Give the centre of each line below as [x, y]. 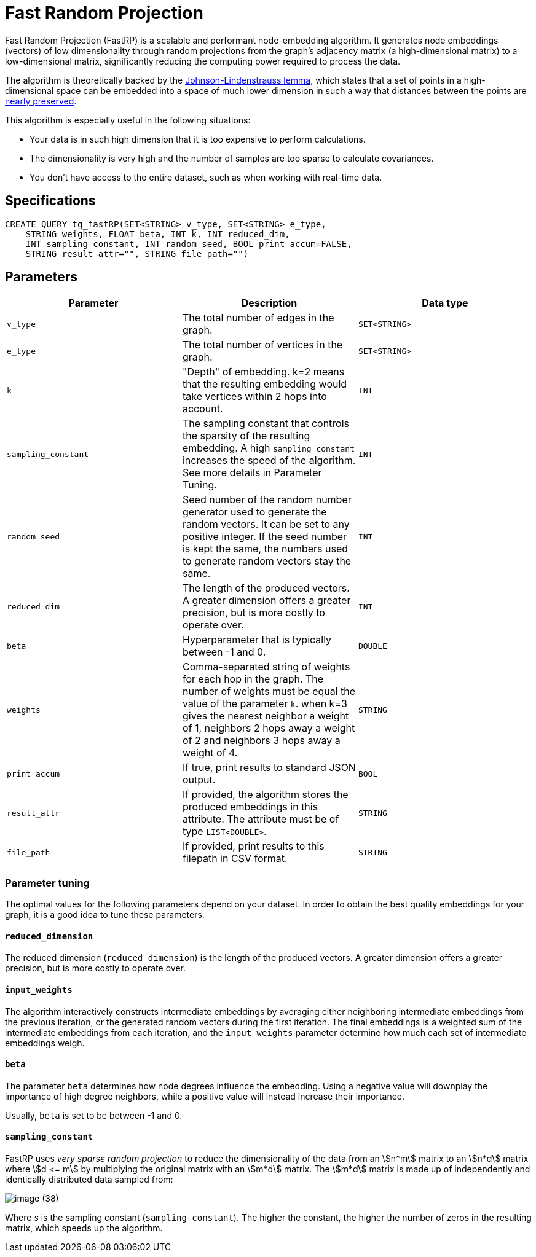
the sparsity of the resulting [246, 436]
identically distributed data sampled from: [89, 1180]
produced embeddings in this [250, 807]
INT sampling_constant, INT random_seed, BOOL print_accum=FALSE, [189, 244]
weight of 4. [210, 753]
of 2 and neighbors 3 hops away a [261, 741]
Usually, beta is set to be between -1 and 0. [94, 1115]
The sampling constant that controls [266, 424]
